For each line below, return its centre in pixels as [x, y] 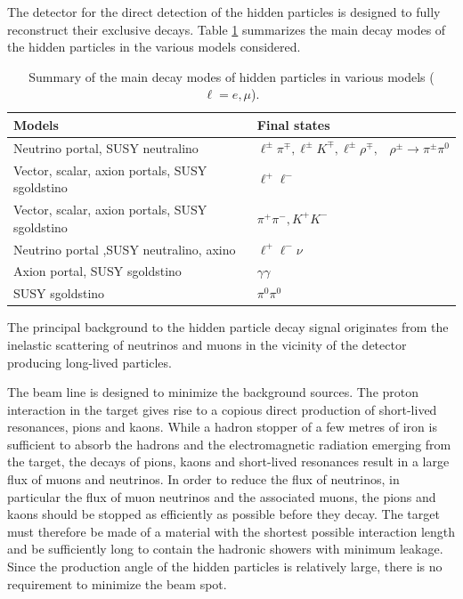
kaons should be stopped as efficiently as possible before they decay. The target [223, 514]
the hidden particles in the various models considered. [154, 47]
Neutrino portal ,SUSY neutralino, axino [125, 249]
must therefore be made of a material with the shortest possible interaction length [231, 531]
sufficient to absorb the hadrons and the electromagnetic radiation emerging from [229, 444]
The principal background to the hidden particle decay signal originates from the [228, 327]
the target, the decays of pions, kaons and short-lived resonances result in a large [228, 461]
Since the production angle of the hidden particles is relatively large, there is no [225, 567]
